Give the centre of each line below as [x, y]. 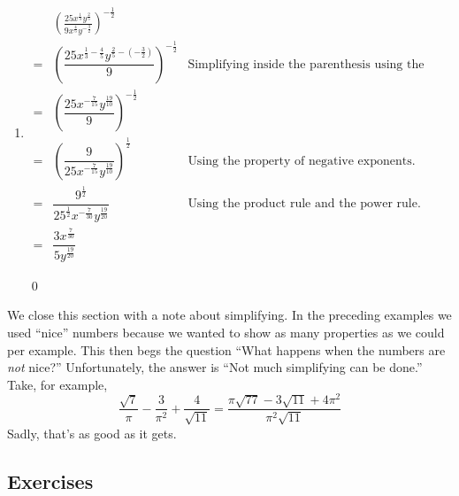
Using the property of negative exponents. [302, 161]
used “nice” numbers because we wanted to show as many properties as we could [226, 333]
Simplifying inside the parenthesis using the [306, 64]
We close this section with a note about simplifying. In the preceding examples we [229, 315]
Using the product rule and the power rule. [304, 204]
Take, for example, [57, 384]
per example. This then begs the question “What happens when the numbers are [226, 349]
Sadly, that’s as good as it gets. [92, 433]
